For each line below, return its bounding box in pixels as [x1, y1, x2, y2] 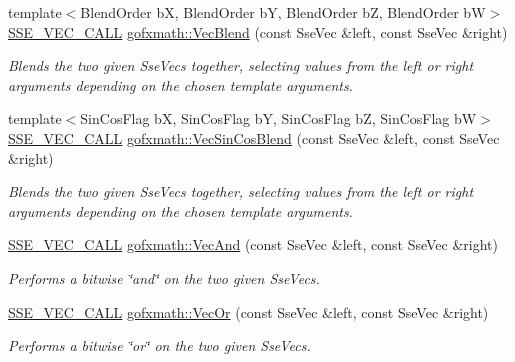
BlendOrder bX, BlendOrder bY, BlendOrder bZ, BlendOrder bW [80, 2, 486, 22]
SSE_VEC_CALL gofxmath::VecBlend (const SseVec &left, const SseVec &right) [8, 21, 508, 42]
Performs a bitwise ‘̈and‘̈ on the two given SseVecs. [8, 267, 320, 288]
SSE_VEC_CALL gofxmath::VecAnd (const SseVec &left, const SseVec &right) [8, 234, 499, 255]
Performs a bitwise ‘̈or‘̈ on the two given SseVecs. [8, 335, 311, 356]
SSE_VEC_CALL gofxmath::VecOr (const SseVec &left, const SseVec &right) [8, 301, 489, 322]
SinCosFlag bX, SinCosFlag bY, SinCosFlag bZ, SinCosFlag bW [80, 108, 477, 129]
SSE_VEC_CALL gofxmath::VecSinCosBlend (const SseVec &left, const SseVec [8, 127, 500, 148]
